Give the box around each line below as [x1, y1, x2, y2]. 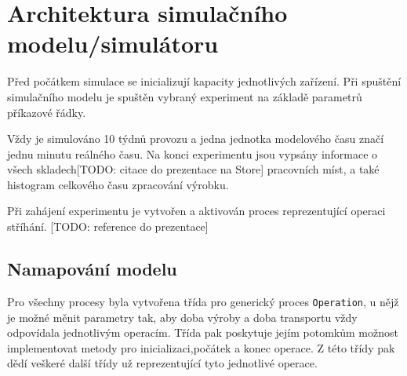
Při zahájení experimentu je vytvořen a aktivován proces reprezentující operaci [7, 203, 386, 219]
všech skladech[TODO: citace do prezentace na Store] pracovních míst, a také [7, 161, 380, 177]
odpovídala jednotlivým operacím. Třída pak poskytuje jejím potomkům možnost [7, 324, 398, 341]
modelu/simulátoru [7, 27, 219, 60]
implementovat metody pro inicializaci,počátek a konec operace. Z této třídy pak [7, 339, 395, 356]
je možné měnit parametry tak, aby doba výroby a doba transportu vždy [7, 308, 358, 325]
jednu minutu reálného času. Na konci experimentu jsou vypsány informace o [7, 145, 378, 162]
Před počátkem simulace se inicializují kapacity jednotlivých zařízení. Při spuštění [7, 73, 402, 89]
